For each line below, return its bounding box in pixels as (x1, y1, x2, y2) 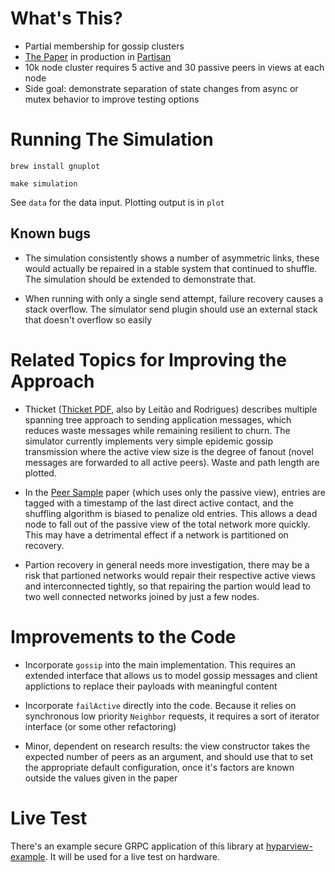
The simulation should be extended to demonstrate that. (24, 273, 257, 285)
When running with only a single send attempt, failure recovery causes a (24, 292, 324, 304)
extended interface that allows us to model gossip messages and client (24, 669, 318, 681)
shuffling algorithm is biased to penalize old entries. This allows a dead (24, 507, 318, 519)
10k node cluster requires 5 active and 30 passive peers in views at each (24, 61, 325, 73)
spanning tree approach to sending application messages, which (24, 413, 292, 426)
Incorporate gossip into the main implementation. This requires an (24, 658, 297, 671)
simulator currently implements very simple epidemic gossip (24, 435, 274, 447)
